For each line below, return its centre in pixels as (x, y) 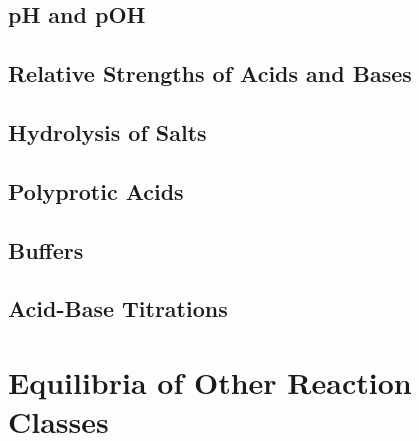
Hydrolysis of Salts (107, 131)
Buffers (46, 249)
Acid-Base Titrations (118, 308)
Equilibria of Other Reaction (210, 381)
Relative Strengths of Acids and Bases (210, 73)
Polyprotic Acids (96, 190)
